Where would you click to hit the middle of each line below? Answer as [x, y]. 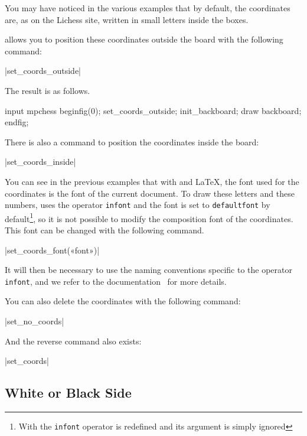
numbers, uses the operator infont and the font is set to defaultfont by [138, 205]
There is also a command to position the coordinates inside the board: [132, 141]
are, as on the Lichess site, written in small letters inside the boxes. [127, 19]
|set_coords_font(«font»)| [52, 250]
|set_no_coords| [35, 321]
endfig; [17, 122]
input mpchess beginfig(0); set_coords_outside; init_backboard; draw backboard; [153, 110]
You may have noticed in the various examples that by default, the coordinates [148, 8]
